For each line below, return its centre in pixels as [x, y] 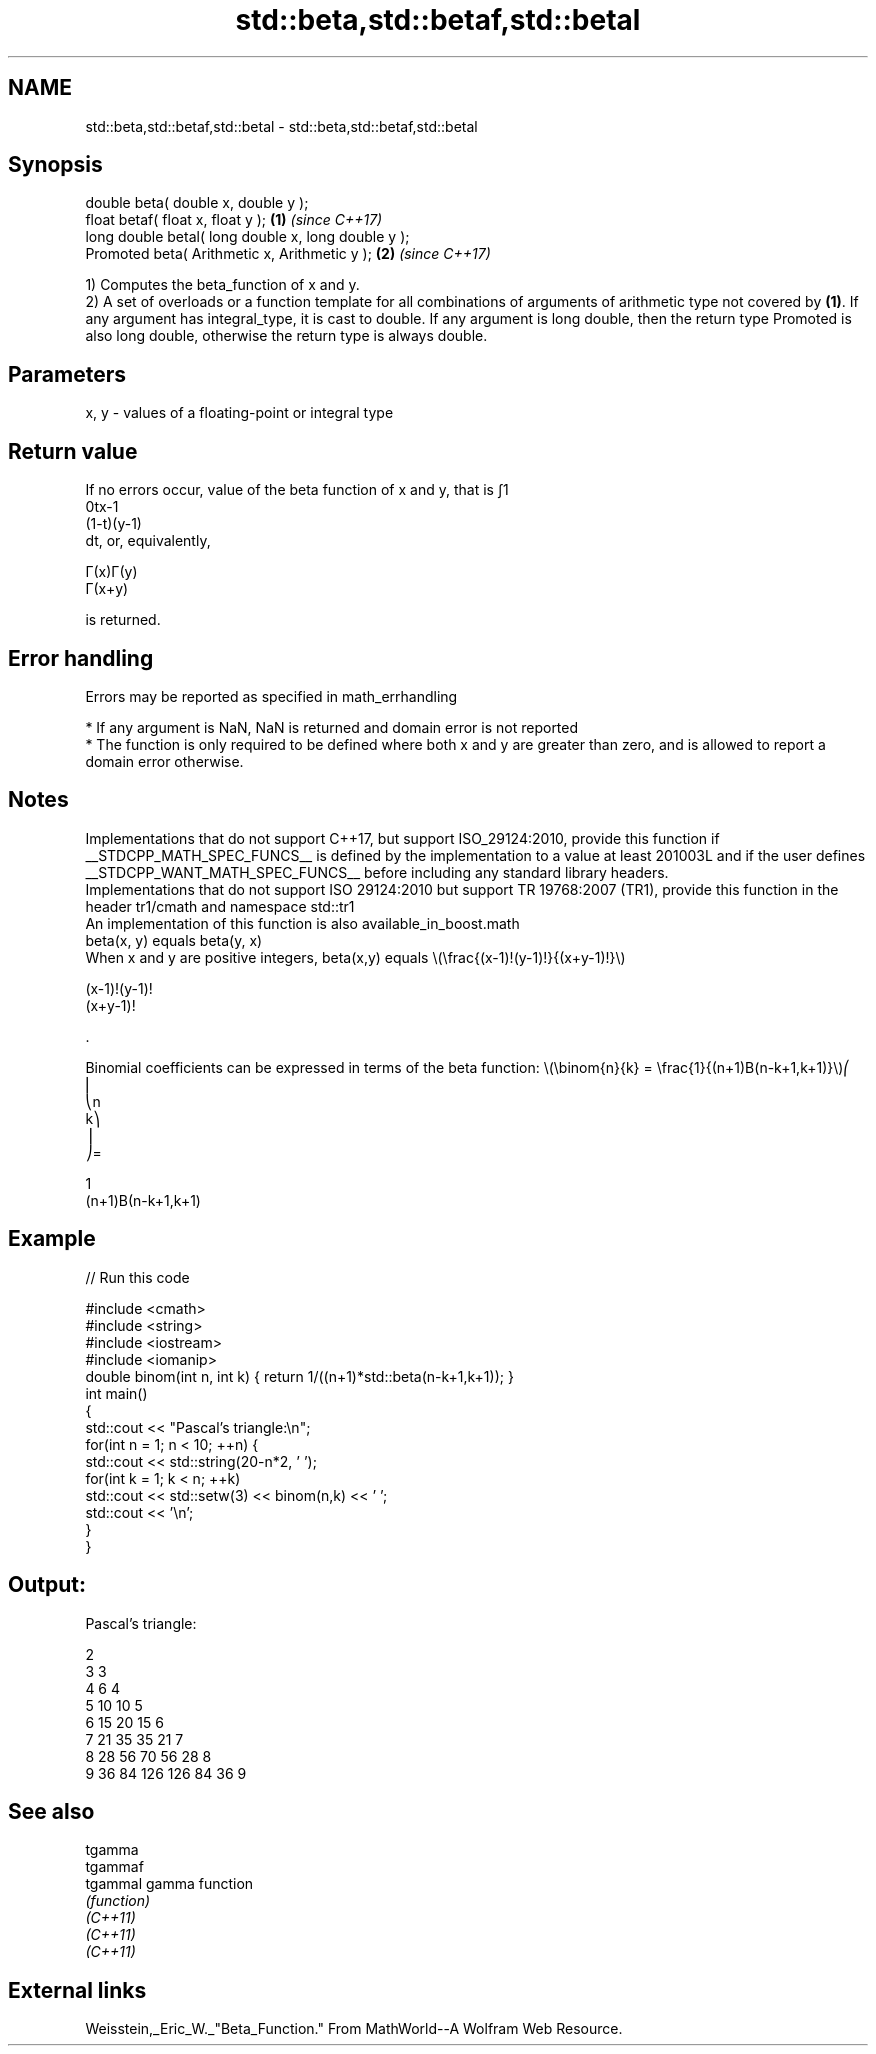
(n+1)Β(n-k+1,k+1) [143, 1200]
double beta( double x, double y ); [197, 203]
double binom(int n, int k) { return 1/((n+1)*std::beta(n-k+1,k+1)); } [299, 1376]
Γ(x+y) [107, 589]
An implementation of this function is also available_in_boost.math [302, 923]
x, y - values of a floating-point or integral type [239, 413]
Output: [47, 1585]
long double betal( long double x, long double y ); [247, 237]
